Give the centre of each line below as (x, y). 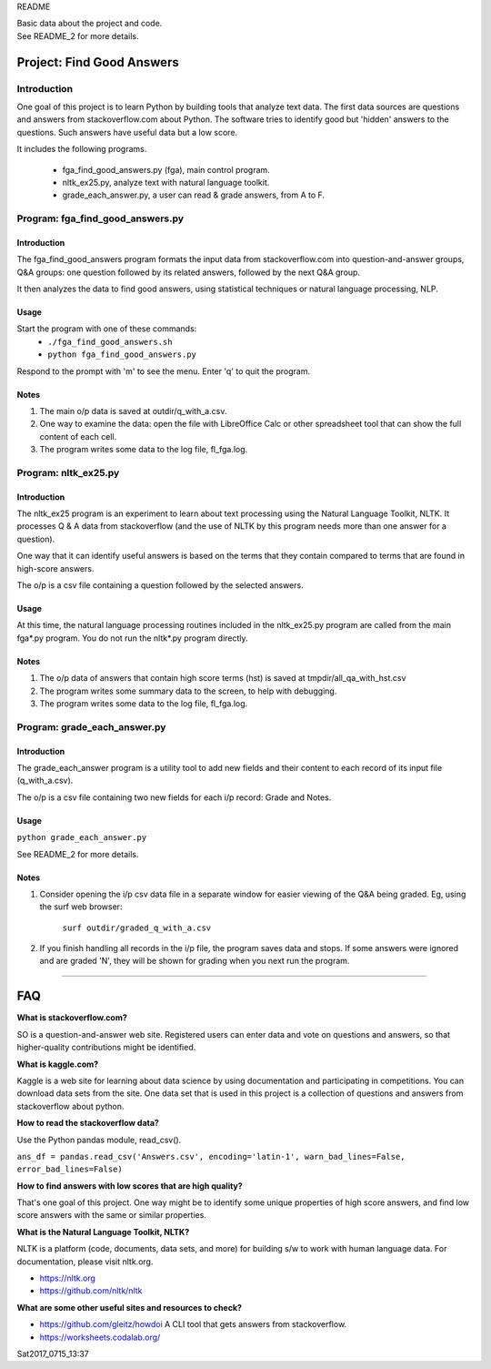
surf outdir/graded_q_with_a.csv (137, 928)
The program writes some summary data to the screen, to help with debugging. (188, 691)
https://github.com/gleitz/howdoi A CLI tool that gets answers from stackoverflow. (193, 1324)
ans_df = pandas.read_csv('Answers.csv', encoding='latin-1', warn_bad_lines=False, (211, 1156)
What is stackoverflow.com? (72, 1018)
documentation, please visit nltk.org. (85, 1262)
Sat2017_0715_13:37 (53, 1354)
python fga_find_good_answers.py (122, 355)
